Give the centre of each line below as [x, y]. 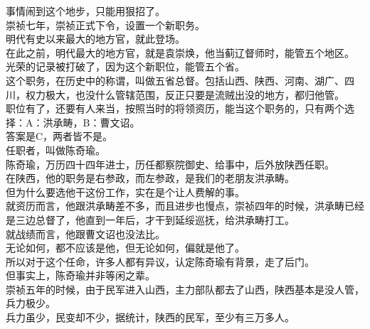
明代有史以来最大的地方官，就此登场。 [95, 39]
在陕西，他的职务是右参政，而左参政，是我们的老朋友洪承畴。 [150, 178]
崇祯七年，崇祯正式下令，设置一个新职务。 [105, 25]
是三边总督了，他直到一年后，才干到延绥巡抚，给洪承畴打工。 [150, 219]
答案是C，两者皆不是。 [59, 136]
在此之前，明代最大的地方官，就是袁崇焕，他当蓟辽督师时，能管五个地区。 [180, 52]
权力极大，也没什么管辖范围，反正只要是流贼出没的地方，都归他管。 [185, 94]
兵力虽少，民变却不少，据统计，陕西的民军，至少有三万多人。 [150, 317]
